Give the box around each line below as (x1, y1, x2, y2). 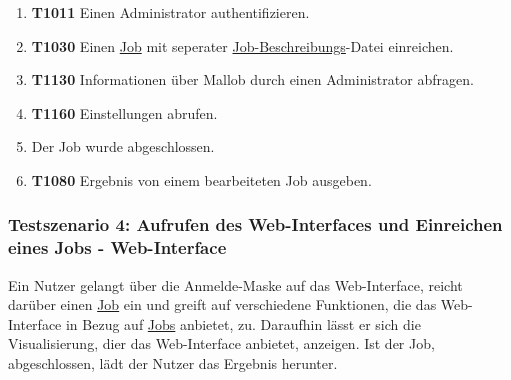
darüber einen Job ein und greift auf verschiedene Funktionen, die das (8, 294, 437, 315)
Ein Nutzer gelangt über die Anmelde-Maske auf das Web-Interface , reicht (8, 274, 463, 295)
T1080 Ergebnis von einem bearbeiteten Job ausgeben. (31, 169, 372, 190)
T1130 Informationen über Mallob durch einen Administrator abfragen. (31, 69, 474, 90)
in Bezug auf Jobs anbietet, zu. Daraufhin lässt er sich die (65, 313, 421, 334)
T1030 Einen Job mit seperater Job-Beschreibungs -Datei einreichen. (31, 35, 454, 56)
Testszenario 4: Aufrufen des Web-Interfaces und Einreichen (8, 212, 503, 237)
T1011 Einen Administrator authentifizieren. (31, 2, 310, 22)
